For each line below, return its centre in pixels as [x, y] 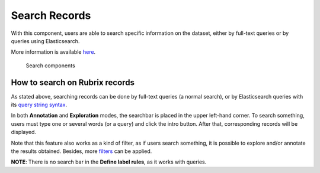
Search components [50, 66]
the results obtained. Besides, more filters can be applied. [81, 151]
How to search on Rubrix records [73, 82]
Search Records [51, 15]
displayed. [24, 132]
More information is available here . [53, 52]
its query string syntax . [39, 105]
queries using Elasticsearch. [45, 41]
